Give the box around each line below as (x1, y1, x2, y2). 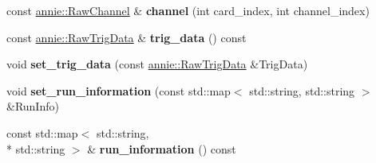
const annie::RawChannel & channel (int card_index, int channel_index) (6, 2, 370, 18)
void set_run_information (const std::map (6, 82, 231, 99)
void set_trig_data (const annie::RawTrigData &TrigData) (6, 56, 308, 72)
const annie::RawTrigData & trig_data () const (6, 29, 247, 45)
